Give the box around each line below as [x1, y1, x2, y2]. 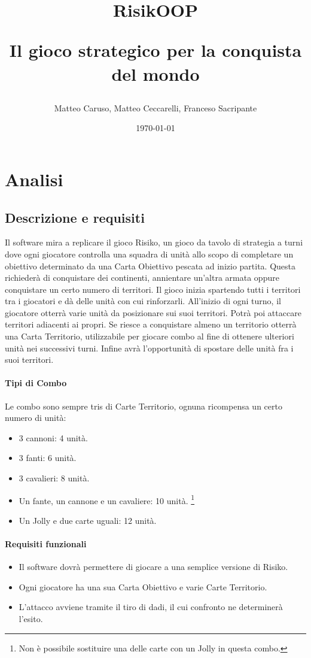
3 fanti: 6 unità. [19, 451, 77, 464]
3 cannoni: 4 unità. [19, 431, 88, 444]
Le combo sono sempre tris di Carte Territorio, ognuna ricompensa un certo [5, 399, 282, 412]
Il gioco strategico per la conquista [9, 38, 302, 62]
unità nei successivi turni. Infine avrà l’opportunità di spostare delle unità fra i [5, 341, 294, 354]
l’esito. [19, 612, 43, 625]
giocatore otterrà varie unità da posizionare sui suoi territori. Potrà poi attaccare [5, 306, 301, 319]
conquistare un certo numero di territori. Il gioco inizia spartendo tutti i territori [5, 283, 301, 295]
